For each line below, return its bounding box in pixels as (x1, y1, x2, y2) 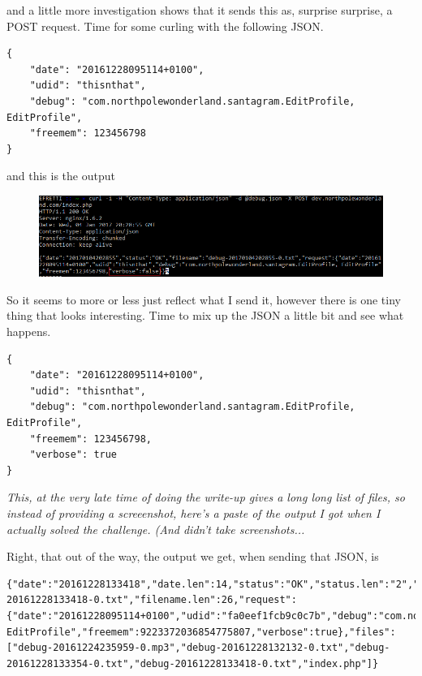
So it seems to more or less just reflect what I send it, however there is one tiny (6, 291, 401, 308)
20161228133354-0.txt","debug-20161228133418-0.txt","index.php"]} (6, 657, 379, 670)
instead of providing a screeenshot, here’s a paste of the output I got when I (6, 505, 381, 522)
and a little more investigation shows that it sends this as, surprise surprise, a (6, 2, 393, 18)
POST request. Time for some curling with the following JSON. (6, 17, 324, 34)
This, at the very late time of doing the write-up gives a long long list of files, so (6, 489, 405, 506)
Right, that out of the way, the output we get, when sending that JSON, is (6, 548, 379, 565)
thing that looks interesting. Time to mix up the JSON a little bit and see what (6, 307, 404, 324)
